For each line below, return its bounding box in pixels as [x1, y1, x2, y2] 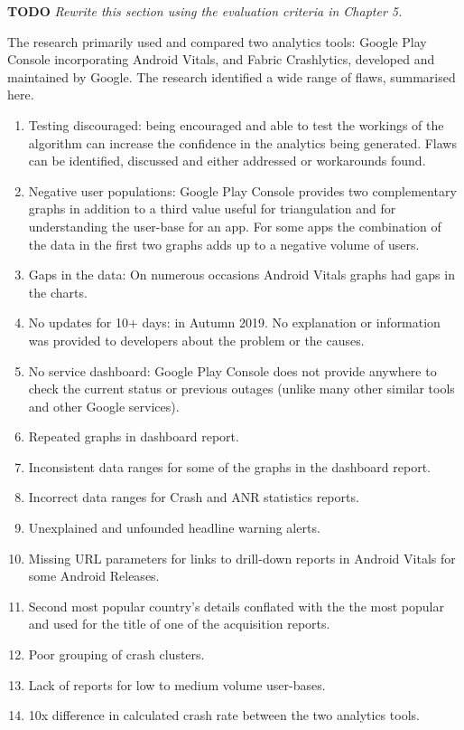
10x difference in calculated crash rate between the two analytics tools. [28, 706, 420, 725]
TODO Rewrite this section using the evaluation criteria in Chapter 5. [7, 2, 403, 20]
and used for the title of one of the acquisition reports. [28, 614, 330, 633]
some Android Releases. [28, 566, 160, 585]
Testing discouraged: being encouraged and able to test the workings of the [28, 115, 444, 134]
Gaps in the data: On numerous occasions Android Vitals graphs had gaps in [28, 265, 455, 284]
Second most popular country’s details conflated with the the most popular [28, 596, 444, 615]
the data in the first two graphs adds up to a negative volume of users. [28, 234, 420, 253]
